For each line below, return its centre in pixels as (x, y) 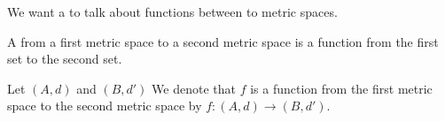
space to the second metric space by (105, 106)
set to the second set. (65, 59)
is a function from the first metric (341, 88)
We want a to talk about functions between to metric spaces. (172, 11)
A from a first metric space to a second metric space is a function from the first (223, 41)
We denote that (194, 88)
